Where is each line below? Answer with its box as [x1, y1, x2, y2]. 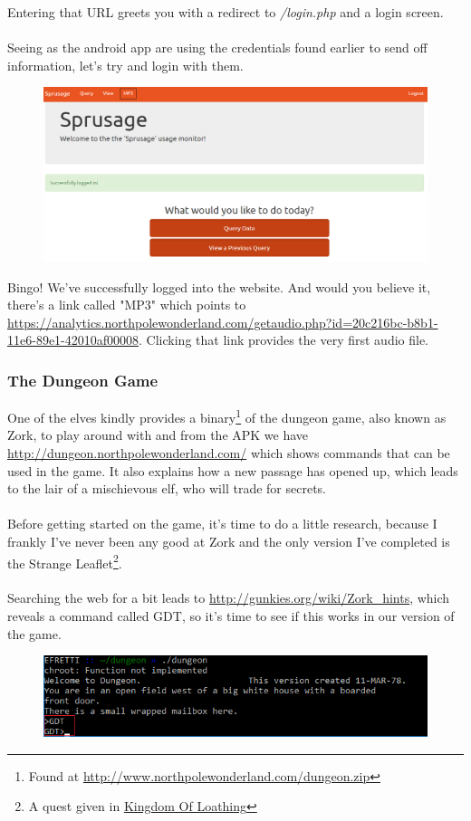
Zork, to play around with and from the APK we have [7, 425, 309, 444]
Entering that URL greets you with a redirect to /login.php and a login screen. [7, 3, 444, 21]
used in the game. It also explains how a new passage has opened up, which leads [7, 461, 458, 480]
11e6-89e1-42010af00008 [7, 330, 139, 349]
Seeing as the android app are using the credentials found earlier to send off [7, 38, 428, 57]
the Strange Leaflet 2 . [7, 550, 122, 572]
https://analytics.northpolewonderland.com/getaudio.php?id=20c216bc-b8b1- [7, 312, 438, 331]
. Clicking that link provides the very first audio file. [139, 330, 429, 349]
